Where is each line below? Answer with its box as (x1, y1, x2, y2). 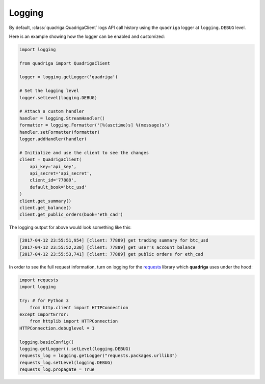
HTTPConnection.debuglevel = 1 (19, 325, 95, 331)
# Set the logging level (19, 88, 79, 93)
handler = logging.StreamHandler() (19, 116, 105, 121)
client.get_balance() (19, 205, 72, 210)
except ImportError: (19, 311, 69, 317)
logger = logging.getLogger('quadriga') (19, 74, 118, 80)
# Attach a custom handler (19, 109, 84, 114)
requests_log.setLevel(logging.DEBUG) (19, 359, 113, 365)
